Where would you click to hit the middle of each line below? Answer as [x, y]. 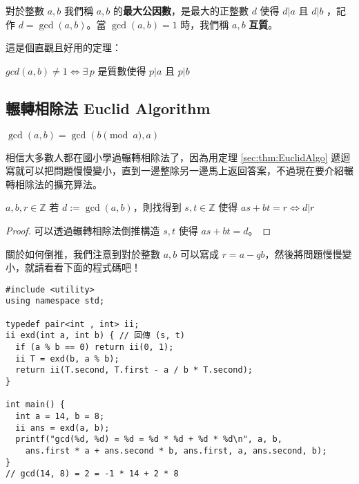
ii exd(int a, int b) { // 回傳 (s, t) [96, 336]
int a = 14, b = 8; [60, 416]
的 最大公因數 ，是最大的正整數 [181, 10]
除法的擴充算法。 [63, 184]
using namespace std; [55, 301]
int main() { [35, 405]
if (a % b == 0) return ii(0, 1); [95, 347]
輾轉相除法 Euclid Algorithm [108, 108]
